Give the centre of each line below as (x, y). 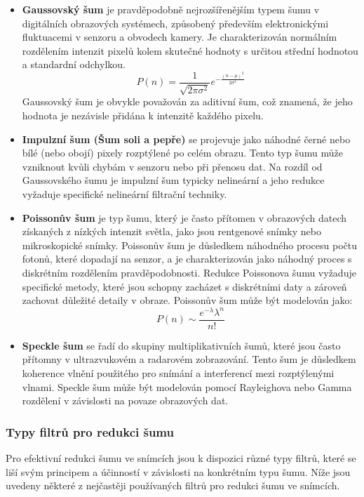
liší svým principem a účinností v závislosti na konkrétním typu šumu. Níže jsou (178, 471)
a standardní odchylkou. (74, 64)
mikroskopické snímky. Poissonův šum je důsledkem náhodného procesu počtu (190, 245)
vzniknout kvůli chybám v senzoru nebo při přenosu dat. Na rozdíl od (172, 166)
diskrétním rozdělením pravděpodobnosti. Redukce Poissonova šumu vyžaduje (189, 272)
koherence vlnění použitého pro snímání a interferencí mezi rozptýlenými (178, 373)
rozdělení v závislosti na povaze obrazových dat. (125, 400)
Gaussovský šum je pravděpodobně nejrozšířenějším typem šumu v (171, 9)
